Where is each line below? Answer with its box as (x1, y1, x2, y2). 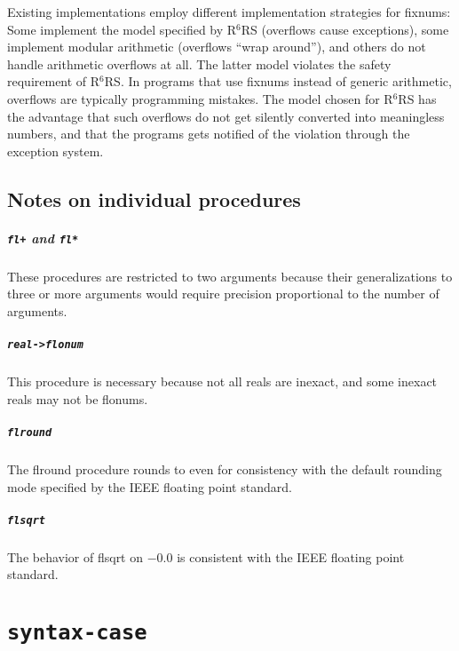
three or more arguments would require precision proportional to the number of (7, 284, 439, 303)
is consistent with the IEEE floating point (177, 547, 405, 566)
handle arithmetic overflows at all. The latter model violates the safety (7, 54, 392, 73)
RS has (398, 89, 437, 107)
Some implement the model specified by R (7, 20, 237, 38)
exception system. (7, 141, 104, 160)
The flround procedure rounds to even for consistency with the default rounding (7, 459, 442, 478)
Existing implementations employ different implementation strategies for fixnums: (7, 3, 451, 20)
